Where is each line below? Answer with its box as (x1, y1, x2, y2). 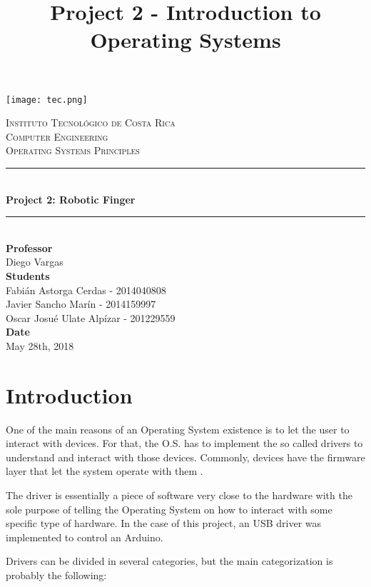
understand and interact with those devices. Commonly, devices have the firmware (6, 449, 365, 464)
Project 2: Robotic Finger (6, 191, 136, 206)
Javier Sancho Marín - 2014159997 (6, 296, 156, 311)
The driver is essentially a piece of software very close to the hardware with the (6, 488, 352, 503)
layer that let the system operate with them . (6, 463, 203, 478)
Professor (6, 240, 53, 255)
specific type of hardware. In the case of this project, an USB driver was (6, 516, 322, 531)
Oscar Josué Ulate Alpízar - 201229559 (6, 310, 176, 325)
